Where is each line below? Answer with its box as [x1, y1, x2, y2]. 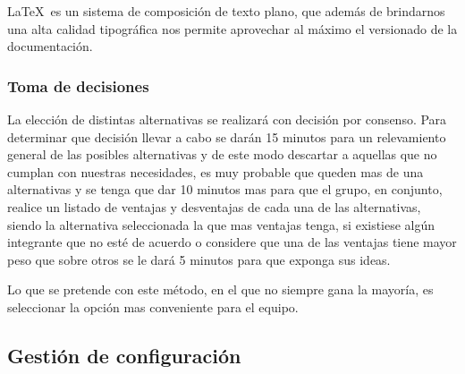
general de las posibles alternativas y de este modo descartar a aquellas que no [7, 145, 437, 164]
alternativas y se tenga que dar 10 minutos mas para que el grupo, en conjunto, [7, 180, 443, 199]
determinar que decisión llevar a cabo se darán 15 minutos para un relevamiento [7, 127, 446, 146]
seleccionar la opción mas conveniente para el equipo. [7, 297, 299, 316]
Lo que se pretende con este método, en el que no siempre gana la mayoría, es [7, 280, 434, 299]
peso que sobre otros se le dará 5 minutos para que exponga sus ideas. [7, 250, 391, 268]
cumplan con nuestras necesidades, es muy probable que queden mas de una [7, 162, 424, 181]
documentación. [7, 37, 93, 55]
